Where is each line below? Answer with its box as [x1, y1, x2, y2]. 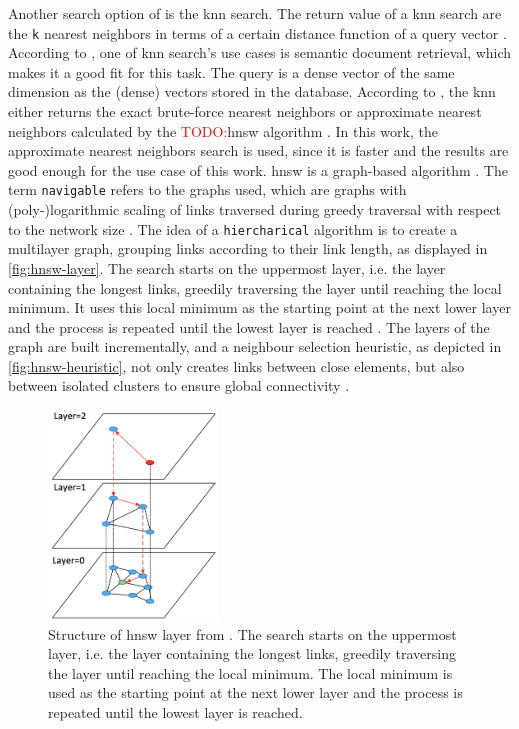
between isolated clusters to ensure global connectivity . [8, 375, 350, 396]
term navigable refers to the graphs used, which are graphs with [8, 179, 407, 200]
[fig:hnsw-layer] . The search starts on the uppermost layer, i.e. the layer [8, 257, 446, 278]
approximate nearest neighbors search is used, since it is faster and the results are [8, 140, 509, 161]
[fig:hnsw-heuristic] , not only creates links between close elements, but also [8, 355, 465, 376]
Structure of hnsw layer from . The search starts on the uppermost [48, 623, 457, 644]
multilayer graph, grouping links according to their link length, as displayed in [8, 238, 488, 259]
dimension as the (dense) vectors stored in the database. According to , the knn [8, 81, 496, 102]
